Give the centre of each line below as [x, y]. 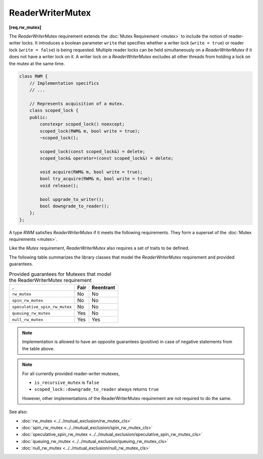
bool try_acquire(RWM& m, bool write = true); [96, 179]
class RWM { [34, 76]
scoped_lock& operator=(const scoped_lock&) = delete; [107, 158]
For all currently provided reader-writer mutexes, [71, 374]
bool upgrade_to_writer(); [72, 199]
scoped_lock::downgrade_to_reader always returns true [97, 389]
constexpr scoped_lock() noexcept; [82, 124]
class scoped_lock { [54, 110]
